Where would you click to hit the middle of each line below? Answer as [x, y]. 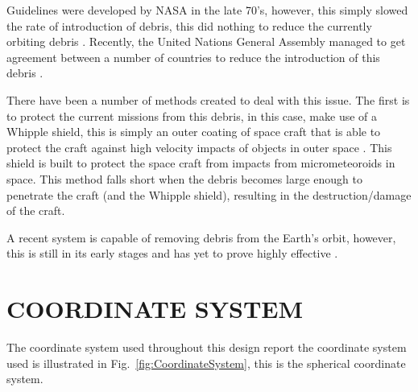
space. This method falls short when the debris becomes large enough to [184, 178]
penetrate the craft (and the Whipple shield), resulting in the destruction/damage [209, 194]
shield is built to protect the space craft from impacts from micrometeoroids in [201, 163]
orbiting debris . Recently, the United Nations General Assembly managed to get [206, 41]
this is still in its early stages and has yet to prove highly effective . [172, 253]
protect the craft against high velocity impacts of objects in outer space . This [199, 147]
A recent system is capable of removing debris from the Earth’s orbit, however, [201, 237]
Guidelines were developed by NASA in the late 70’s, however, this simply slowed [207, 10]
